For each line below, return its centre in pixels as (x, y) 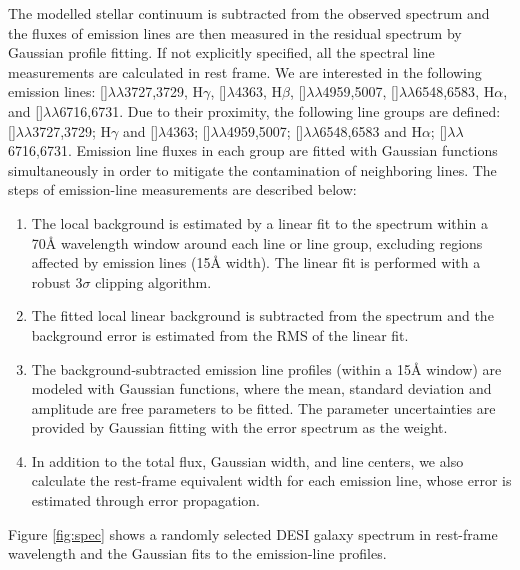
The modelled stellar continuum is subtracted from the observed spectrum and (249, 13)
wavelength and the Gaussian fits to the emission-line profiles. (197, 553)
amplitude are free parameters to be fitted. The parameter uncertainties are (263, 407)
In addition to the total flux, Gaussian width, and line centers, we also (247, 460)
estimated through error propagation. (145, 500)
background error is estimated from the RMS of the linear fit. (220, 334)
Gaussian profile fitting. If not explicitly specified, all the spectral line (221, 52)
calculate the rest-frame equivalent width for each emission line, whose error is (271, 480)
